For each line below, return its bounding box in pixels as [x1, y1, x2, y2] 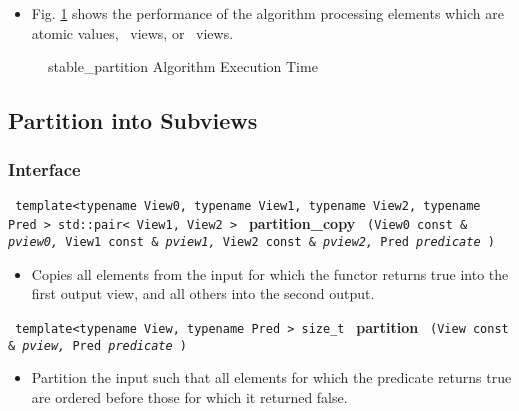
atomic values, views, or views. [31, 22, 234, 43]
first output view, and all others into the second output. [31, 283, 375, 304]
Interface [8, 157, 81, 182]
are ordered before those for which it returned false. [31, 386, 348, 407]
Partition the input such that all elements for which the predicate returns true [31, 367, 512, 388]
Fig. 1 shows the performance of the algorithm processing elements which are [31, 3, 504, 23]
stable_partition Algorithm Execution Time [48, 56, 318, 77]
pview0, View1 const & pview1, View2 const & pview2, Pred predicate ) [8, 235, 495, 250]
